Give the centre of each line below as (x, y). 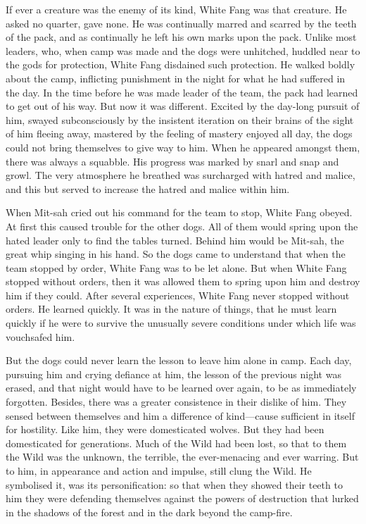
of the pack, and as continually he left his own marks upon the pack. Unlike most (181, 37)
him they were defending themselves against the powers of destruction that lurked (182, 498)
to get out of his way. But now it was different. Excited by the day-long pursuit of (183, 106)
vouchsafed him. (40, 336)
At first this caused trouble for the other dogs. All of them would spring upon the (182, 226)
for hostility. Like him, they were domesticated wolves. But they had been (165, 429)
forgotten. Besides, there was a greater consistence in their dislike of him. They (176, 402)
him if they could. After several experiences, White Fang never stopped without (178, 295)
